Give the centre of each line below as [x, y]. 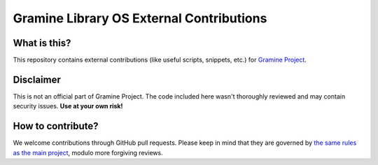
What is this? [42, 43]
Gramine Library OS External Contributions [140, 18]
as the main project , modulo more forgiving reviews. [88, 152]
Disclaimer [37, 79]
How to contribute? [56, 126]
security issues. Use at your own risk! [68, 106]
